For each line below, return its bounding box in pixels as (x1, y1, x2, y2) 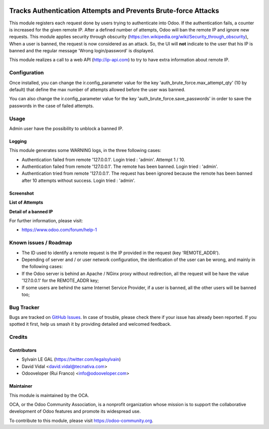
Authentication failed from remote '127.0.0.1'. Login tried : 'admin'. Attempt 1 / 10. (21, 156, 185, 162)
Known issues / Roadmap (9, 239, 72, 246)
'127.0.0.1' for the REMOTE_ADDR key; (21, 278, 99, 284)
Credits (9, 334, 27, 341)
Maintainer (9, 383, 32, 389)
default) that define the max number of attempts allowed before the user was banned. (9, 87, 185, 92)
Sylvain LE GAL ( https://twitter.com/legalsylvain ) (21, 356, 121, 362)
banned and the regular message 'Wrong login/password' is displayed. (9, 48, 154, 54)
